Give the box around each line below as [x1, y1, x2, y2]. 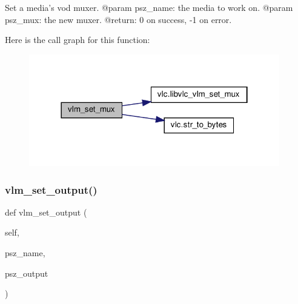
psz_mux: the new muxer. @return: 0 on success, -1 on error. [5, 13, 232, 25]
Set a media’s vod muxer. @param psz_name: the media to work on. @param [5, 1, 293, 13]
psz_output [5, 266, 48, 279]
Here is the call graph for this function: [5, 33, 150, 46]
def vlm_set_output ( [5, 205, 87, 218]
